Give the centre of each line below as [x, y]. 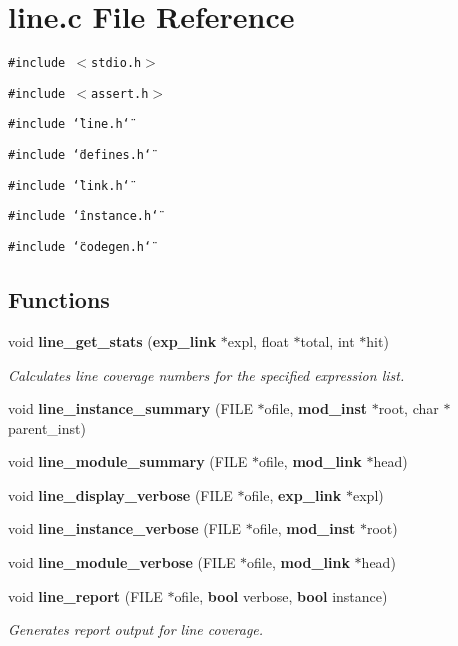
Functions [59, 299]
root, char [408, 408]
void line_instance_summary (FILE [130, 408]
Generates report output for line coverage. [136, 629]
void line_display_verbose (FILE [120, 494]
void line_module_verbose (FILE [122, 562]
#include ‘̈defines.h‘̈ [80, 155]
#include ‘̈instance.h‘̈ [83, 216]
